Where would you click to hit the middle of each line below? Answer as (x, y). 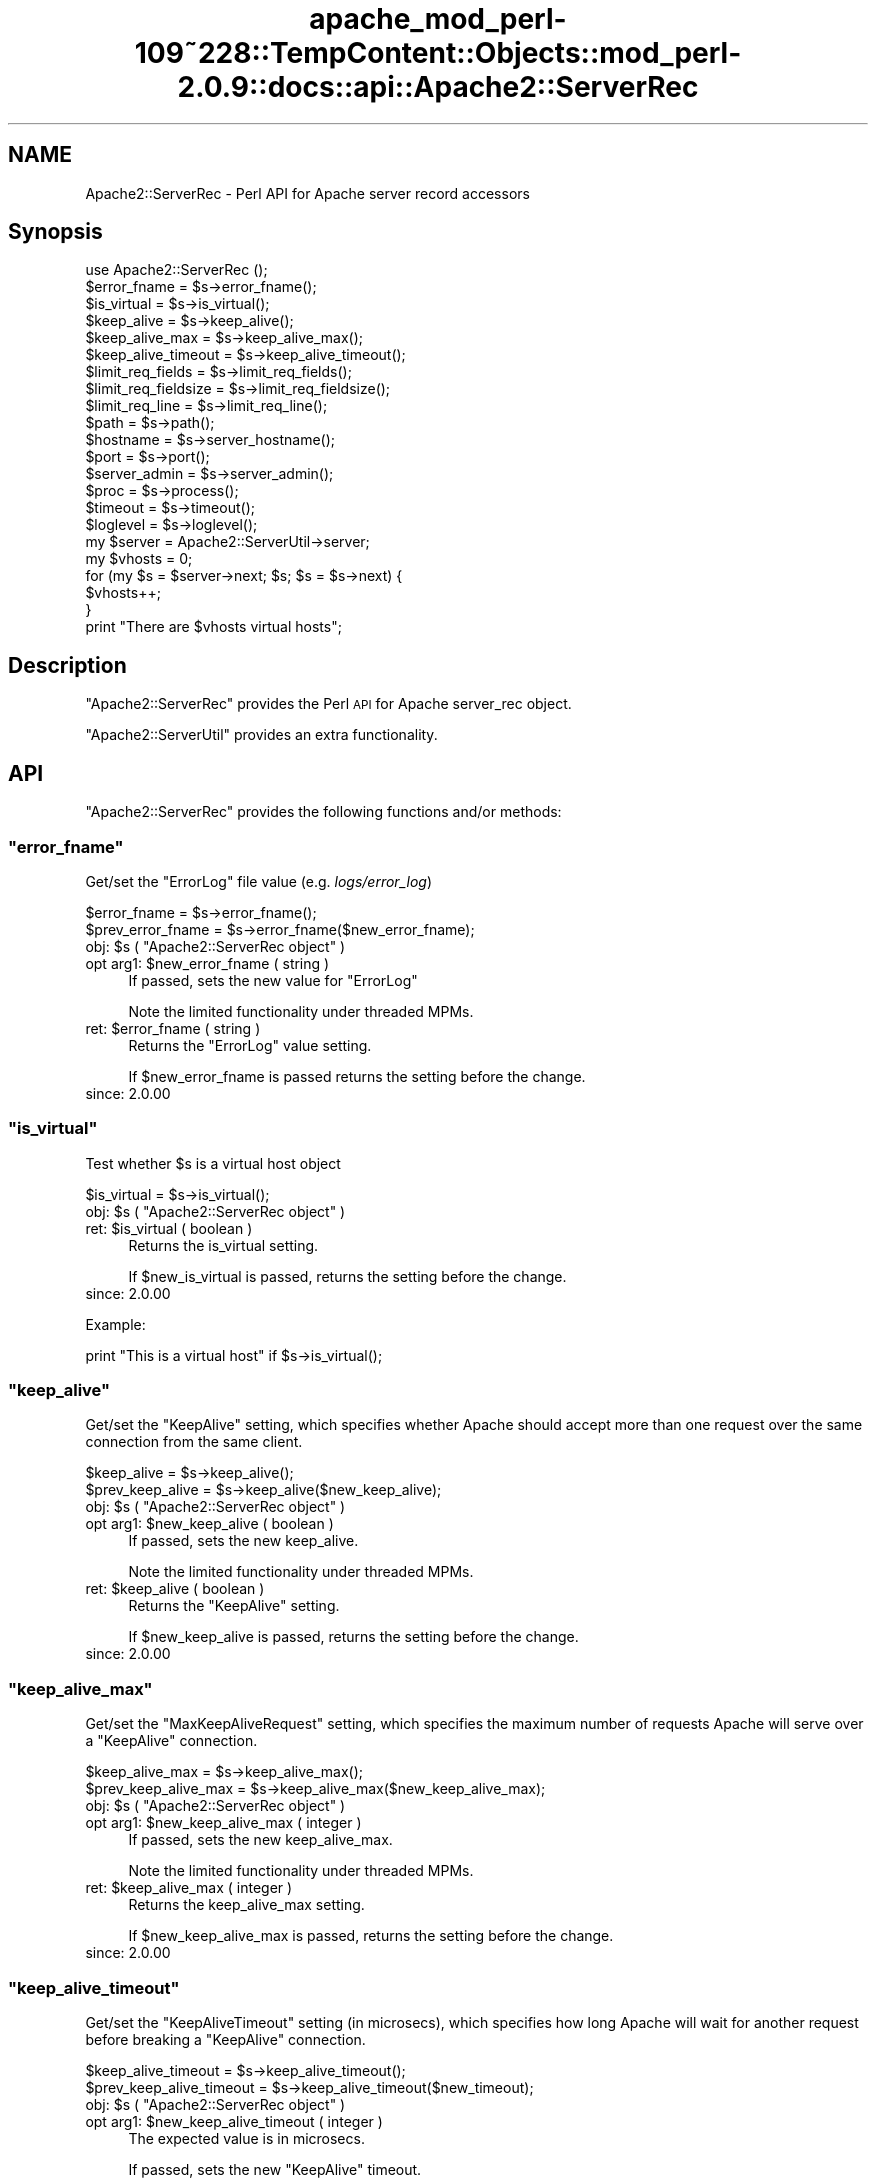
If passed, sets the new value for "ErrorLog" (273, 980)
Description (67, 665)
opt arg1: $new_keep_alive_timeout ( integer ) (234, 2121)
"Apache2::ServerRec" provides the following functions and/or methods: (323, 812)
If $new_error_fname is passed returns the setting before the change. (357, 1076)
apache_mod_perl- (438, 19)
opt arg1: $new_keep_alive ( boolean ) (209, 1524)
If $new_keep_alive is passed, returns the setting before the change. (353, 1637)
